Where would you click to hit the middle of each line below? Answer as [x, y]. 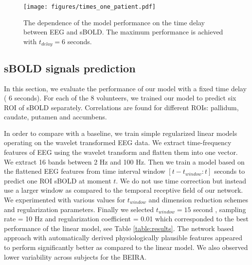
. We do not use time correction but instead [181, 180]
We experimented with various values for [65, 200]
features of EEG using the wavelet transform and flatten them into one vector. [121, 152]
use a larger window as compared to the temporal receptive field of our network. [124, 190]
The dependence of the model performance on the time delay [114, 22]
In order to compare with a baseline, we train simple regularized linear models [121, 133]
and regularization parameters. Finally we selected [79, 209]
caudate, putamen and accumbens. [55, 117]
